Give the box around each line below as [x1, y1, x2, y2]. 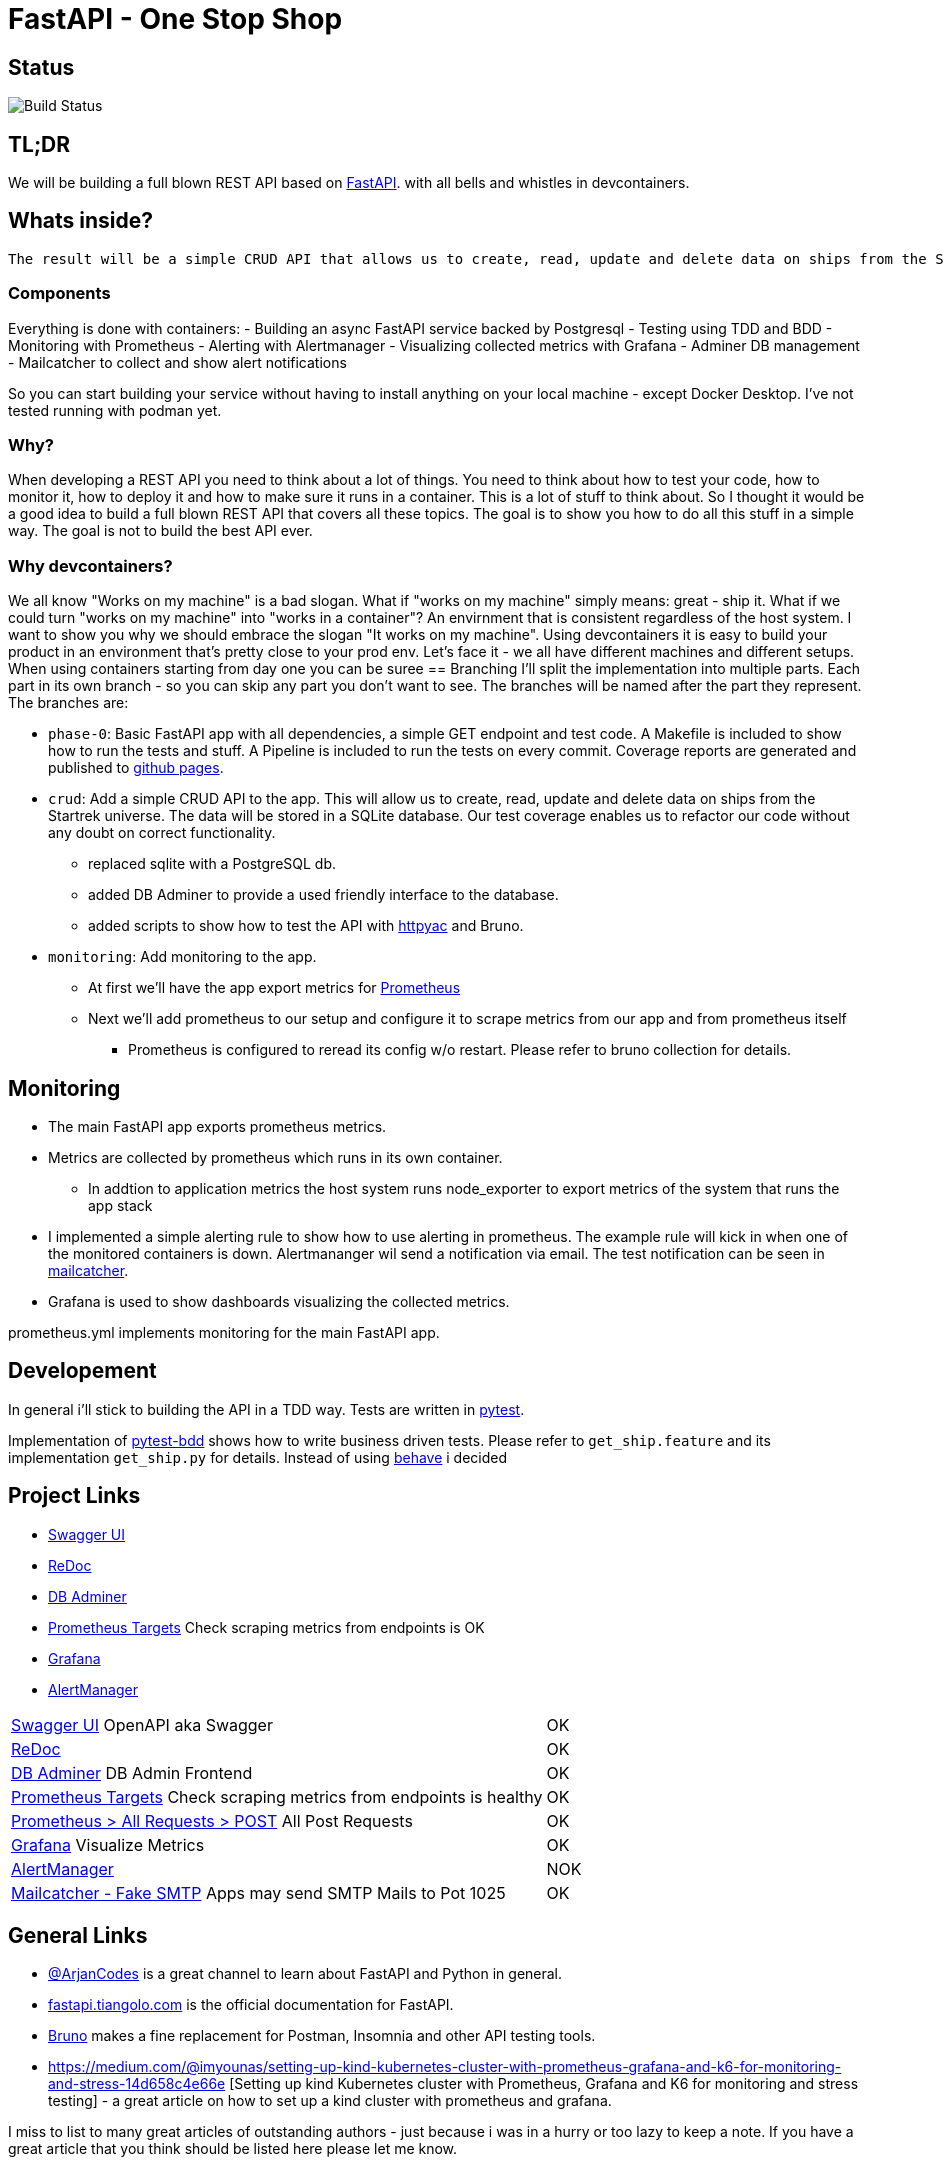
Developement [8, 1358, 157, 1384]
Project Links [8, 1483, 141, 1509]
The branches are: [8, 694, 129, 712]
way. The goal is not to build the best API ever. [8, 522, 313, 540]
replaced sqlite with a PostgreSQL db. [88, 855, 337, 873]
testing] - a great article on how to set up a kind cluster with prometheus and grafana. [48, 2092, 612, 2110]
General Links [8, 1923, 148, 1949]
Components [8, 283, 111, 304]
